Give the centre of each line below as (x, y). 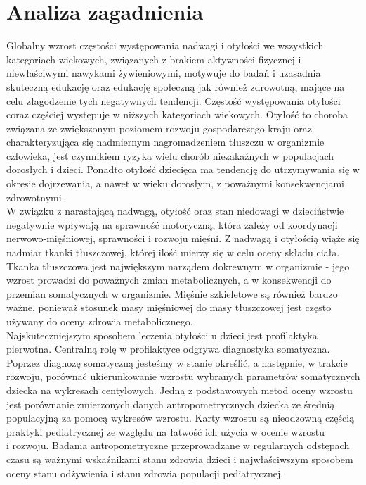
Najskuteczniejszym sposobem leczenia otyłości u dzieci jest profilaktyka (162, 335)
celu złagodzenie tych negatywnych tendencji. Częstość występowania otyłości (174, 100)
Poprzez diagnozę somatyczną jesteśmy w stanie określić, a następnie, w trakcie (177, 362)
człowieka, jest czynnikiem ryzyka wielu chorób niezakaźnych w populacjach (170, 155)
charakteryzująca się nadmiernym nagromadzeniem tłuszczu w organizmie (165, 142)
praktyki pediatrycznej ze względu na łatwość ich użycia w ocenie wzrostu (165, 431)
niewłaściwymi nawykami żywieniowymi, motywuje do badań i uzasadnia (164, 73)
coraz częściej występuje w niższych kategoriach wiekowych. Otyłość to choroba (177, 114)
